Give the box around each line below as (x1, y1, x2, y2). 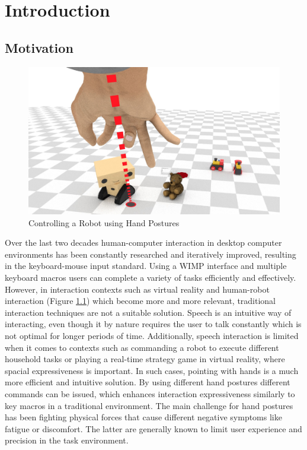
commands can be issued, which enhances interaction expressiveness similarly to (5, 387, 295, 400)
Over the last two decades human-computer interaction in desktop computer (5, 236, 282, 249)
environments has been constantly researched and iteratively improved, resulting (5, 248, 296, 260)
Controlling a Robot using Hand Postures (28, 216, 180, 229)
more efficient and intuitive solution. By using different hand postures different (5, 376, 290, 388)
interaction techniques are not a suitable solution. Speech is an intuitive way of (5, 306, 292, 318)
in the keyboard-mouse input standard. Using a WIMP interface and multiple (5, 259, 287, 272)
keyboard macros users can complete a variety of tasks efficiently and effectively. (5, 271, 296, 283)
